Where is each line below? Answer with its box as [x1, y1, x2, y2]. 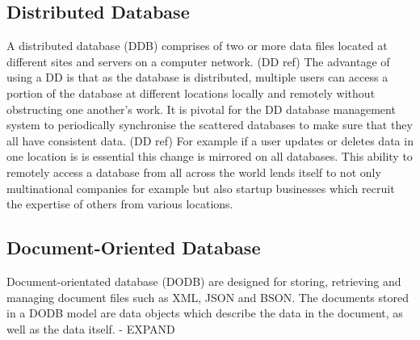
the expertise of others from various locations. [6, 195, 233, 212]
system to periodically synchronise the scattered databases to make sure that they [6, 116, 413, 133]
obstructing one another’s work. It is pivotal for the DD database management [6, 100, 396, 117]
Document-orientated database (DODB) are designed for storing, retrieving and [6, 272, 401, 289]
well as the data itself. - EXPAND [6, 320, 175, 337]
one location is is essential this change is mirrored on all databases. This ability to [6, 148, 413, 165]
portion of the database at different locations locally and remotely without [6, 84, 376, 101]
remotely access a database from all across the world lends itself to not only [6, 163, 381, 180]
